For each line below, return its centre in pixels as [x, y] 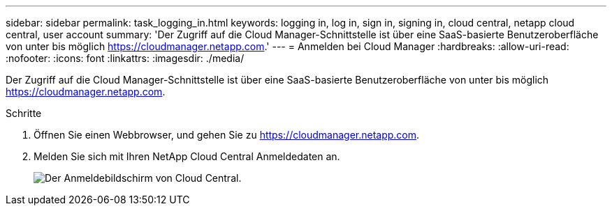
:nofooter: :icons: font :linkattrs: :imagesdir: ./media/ [125, 58]
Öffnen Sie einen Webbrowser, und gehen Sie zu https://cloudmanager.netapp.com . [227, 135]
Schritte [24, 113]
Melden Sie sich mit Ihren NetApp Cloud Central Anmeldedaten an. [187, 156]
